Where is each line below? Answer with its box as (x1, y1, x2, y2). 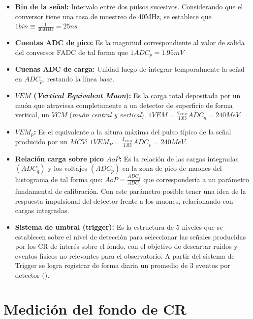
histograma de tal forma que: (15, 174, 103, 184)
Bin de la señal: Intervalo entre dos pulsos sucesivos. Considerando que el (15, 1, 243, 11)
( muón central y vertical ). (69, 109, 146, 120)
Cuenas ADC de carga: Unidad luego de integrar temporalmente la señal (15, 64, 245, 74)
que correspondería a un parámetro (143, 174, 250, 184)
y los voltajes (48, 163, 88, 173)
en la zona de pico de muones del (122, 163, 222, 173)
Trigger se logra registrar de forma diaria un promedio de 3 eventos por (15, 260, 230, 270)
